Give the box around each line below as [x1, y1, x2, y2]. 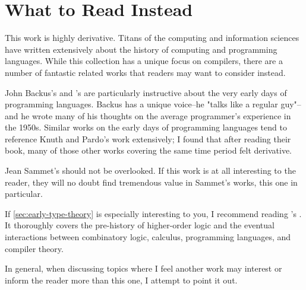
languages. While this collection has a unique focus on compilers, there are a [5, 55, 283, 67]
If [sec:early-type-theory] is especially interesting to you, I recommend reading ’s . [5, 207, 302, 219]
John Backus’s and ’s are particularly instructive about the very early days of [5, 86, 287, 98]
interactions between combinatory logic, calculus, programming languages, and [5, 231, 291, 243]
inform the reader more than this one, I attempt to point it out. [5, 273, 238, 286]
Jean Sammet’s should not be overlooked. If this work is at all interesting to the [5, 164, 296, 177]
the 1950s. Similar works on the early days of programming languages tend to [5, 121, 287, 133]
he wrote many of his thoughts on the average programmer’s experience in [21, 109, 291, 122]
